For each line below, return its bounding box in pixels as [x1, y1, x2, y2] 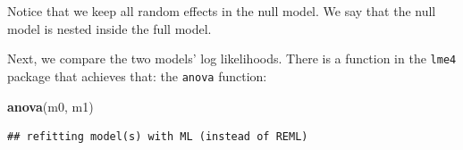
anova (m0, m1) [7, 96, 94, 115]
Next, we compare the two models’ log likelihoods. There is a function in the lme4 [7, 49, 457, 68]
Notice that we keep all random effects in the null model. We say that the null [7, 2, 436, 20]
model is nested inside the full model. [7, 19, 212, 37]
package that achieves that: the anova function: [7, 66, 267, 85]
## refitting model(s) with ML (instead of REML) [7, 130, 308, 144]
